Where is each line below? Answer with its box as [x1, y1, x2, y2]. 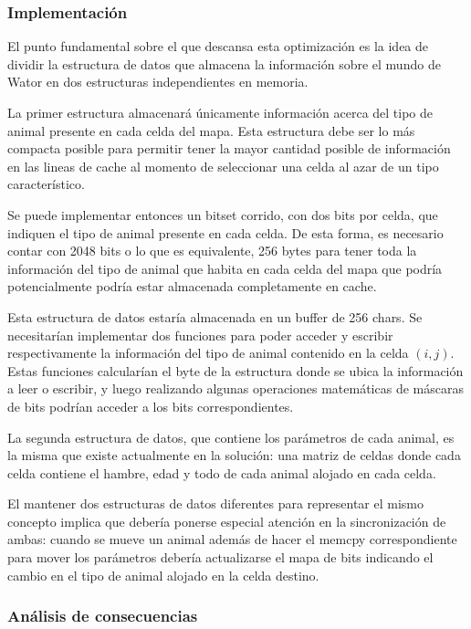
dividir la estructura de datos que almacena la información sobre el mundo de [7, 54, 441, 73]
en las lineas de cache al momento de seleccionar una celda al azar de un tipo [7, 156, 439, 175]
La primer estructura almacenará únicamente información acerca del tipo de [7, 103, 434, 121]
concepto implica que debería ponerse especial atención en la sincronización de [7, 511, 446, 530]
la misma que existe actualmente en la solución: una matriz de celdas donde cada [7, 446, 461, 465]
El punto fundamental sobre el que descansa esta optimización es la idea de [7, 37, 429, 56]
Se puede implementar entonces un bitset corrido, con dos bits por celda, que [7, 204, 438, 224]
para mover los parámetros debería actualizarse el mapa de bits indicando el [7, 548, 434, 567]
